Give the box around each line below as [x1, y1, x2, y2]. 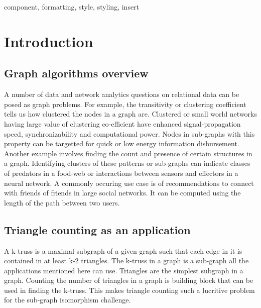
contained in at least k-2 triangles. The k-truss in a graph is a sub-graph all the [4, 255, 249, 266]
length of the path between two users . [4, 197, 120, 208]
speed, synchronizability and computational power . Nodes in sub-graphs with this [4, 128, 255, 139]
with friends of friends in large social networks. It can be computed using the [4, 187, 241, 198]
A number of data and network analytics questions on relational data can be [4, 89, 239, 99]
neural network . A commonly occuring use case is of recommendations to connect [4, 177, 254, 188]
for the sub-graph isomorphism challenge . [4, 294, 131, 305]
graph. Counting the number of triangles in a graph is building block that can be [4, 275, 253, 285]
